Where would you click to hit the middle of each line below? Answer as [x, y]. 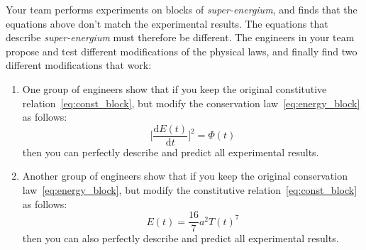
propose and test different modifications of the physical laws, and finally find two [182, 51]
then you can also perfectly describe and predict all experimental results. [181, 238]
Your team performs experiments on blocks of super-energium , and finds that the [182, 9]
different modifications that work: [79, 65]
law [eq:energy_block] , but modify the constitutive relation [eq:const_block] [190, 190]
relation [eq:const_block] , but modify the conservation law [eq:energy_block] [191, 103]
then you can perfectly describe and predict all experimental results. [171, 152]
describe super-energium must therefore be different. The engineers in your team [180, 37]
